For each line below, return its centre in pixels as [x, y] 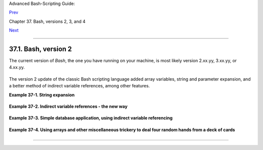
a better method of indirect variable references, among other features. [79, 86]
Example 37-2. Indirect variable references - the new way [68, 106]
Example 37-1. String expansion [42, 95]
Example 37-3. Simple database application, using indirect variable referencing [91, 118]
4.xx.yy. [17, 67]
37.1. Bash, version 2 [40, 49]
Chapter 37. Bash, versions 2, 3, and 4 [47, 21]
